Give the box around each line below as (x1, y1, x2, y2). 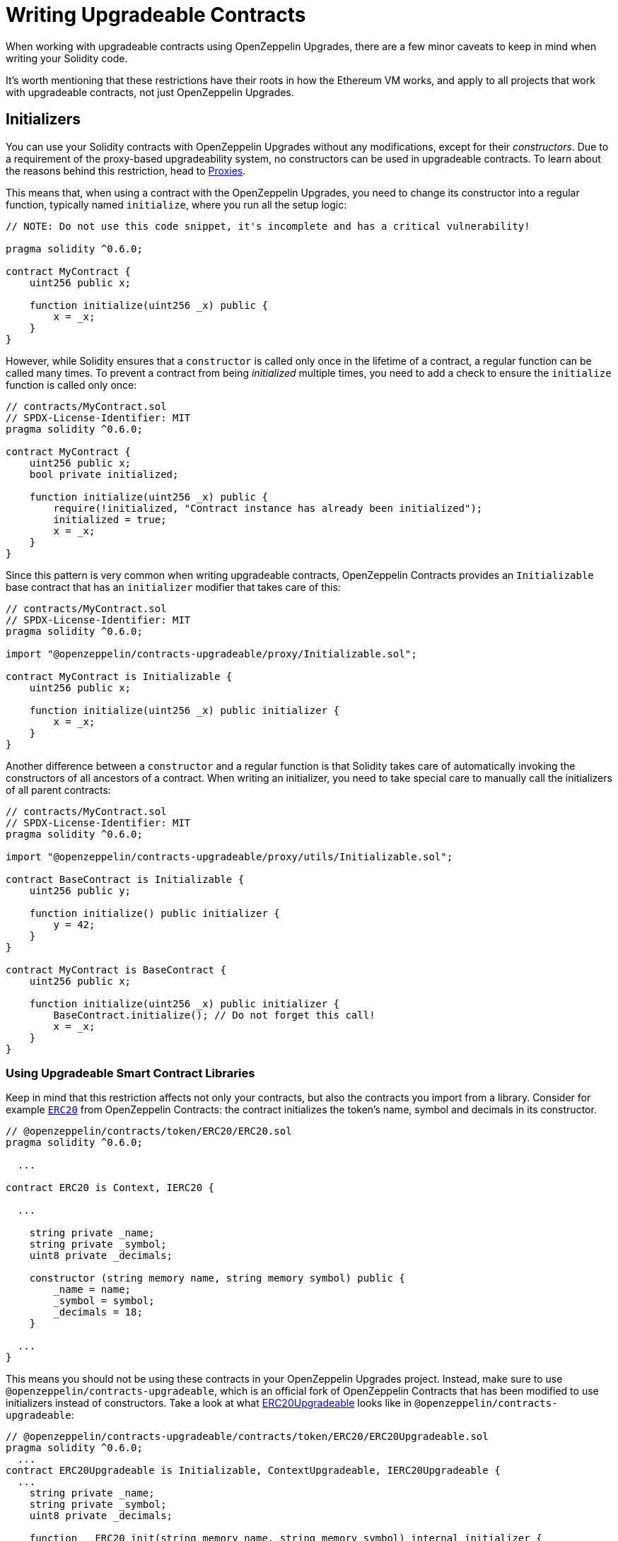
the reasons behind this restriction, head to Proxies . (6, 164, 246, 177)
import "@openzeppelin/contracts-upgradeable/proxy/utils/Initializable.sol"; (6, 850, 453, 862)
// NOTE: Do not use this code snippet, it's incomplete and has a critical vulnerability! (6, 220, 530, 232)
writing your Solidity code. (6, 52, 128, 64)
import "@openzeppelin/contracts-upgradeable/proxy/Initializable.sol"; (6, 648, 417, 660)
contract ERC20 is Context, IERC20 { (6, 1182, 215, 1194)
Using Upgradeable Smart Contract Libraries (6, 1065, 255, 1080)
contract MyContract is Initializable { (6, 670, 233, 682)
